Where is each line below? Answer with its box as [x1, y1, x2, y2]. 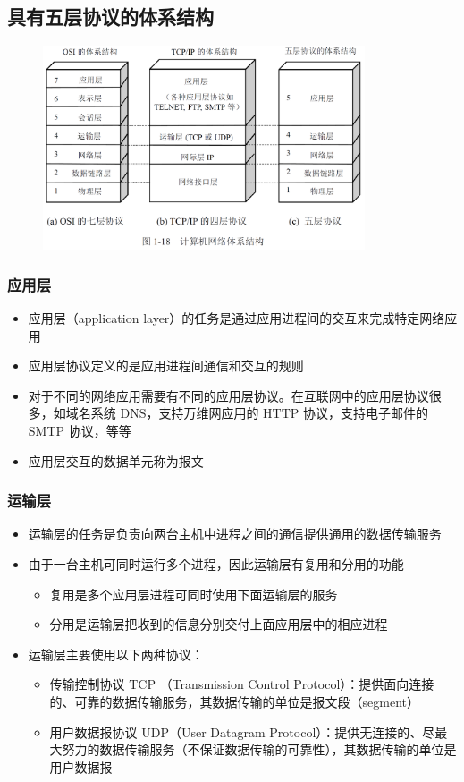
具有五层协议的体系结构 [7, 3, 214, 30]
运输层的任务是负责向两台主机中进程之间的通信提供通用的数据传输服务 [28, 524, 442, 543]
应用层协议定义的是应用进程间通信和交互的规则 [28, 356, 304, 375]
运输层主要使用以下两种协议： [28, 644, 204, 663]
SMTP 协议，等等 [28, 421, 131, 440]
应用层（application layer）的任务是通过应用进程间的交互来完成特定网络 [28, 309, 445, 327]
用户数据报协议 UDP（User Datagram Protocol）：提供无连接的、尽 [49, 722, 435, 741]
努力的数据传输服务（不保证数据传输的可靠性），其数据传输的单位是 [62, 740, 457, 759]
